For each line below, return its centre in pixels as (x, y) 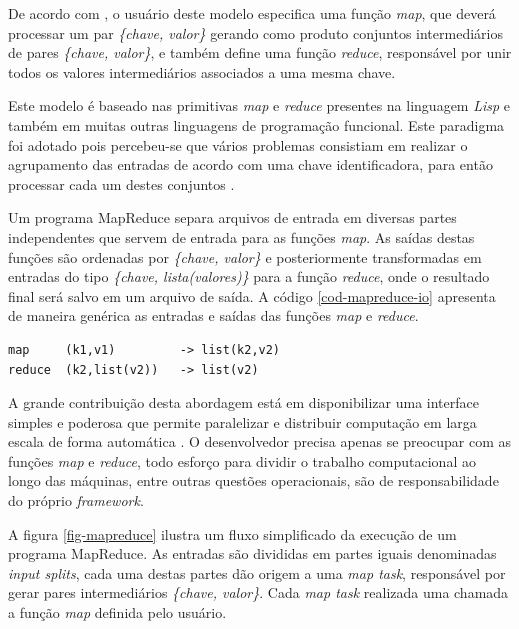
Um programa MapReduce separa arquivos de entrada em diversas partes (232, 217)
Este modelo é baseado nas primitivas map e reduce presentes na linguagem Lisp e (259, 105)
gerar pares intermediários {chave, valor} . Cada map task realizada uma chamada (258, 592)
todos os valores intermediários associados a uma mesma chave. (202, 71)
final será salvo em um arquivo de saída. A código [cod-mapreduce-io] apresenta (252, 295)
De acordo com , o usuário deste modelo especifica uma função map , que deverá (252, 13)
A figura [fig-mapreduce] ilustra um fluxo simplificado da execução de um (232, 533)
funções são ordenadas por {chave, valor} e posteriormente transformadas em (245, 256)
